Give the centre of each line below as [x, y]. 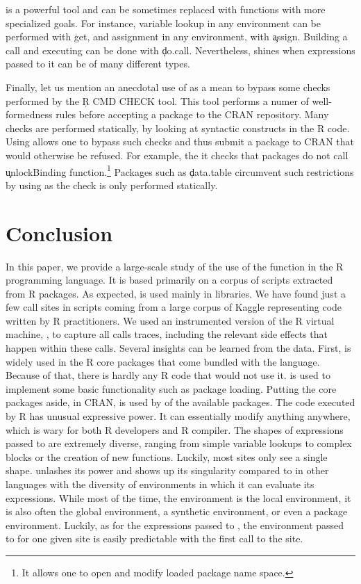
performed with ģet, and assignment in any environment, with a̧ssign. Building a [177, 36]
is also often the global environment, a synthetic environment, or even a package [177, 511]
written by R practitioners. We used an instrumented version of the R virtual [170, 320]
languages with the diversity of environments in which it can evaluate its [160, 484]
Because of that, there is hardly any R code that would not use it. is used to [168, 375]
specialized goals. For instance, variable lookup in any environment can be [163, 23]
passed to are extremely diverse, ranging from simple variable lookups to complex [179, 443]
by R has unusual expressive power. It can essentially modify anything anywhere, [178, 416]
